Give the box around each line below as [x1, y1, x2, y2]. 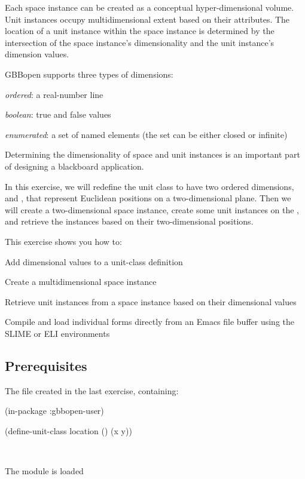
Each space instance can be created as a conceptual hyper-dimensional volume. [5, 1, 294, 13]
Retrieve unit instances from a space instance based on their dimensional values [5, 295, 297, 308]
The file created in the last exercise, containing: [5, 384, 179, 397]
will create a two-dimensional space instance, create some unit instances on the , [5, 203, 300, 216]
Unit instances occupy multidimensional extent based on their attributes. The [5, 13, 290, 25]
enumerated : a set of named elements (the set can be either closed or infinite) [5, 128, 288, 140]
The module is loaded [5, 465, 84, 477]
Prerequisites [5, 356, 87, 374]
